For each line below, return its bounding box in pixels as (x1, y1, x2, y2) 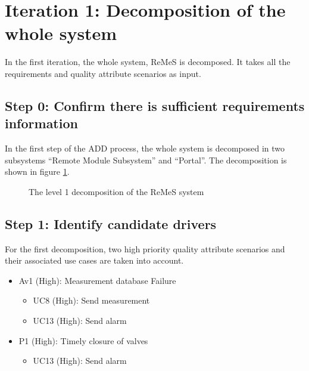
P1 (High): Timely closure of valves (18, 334, 148, 347)
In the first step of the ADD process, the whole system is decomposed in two (5, 142, 285, 154)
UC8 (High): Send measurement (33, 294, 150, 307)
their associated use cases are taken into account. (5, 254, 184, 267)
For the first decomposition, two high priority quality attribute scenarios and (5, 242, 285, 255)
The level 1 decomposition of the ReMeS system (29, 185, 204, 197)
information (5, 114, 78, 132)
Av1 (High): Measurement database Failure (18, 274, 176, 286)
